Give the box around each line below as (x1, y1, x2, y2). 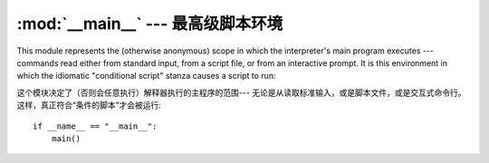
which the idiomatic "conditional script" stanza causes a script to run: (16, 71, 276, 81)
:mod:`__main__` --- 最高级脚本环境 (16, 14, 283, 34)
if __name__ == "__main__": (33, 120, 158, 131)
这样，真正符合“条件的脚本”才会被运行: (16, 100, 162, 110)
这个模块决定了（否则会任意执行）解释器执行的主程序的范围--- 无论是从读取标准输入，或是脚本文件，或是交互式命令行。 (16, 87, 466, 98)
